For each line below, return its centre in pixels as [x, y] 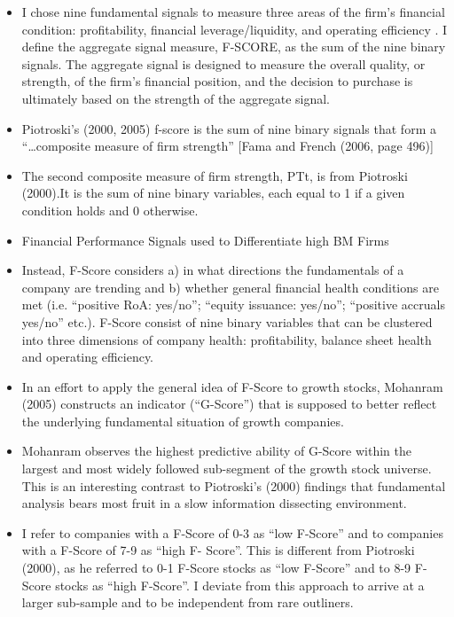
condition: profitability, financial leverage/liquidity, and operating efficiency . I [235, 29]
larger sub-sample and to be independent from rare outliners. [188, 602]
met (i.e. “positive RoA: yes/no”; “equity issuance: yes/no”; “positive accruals [233, 305]
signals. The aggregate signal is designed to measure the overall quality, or [223, 63]
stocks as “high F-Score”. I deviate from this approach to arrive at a [240, 585]
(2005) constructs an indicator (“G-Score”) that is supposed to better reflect [229, 404]
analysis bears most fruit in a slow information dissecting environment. [214, 503]
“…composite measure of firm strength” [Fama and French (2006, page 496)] [227, 146]
